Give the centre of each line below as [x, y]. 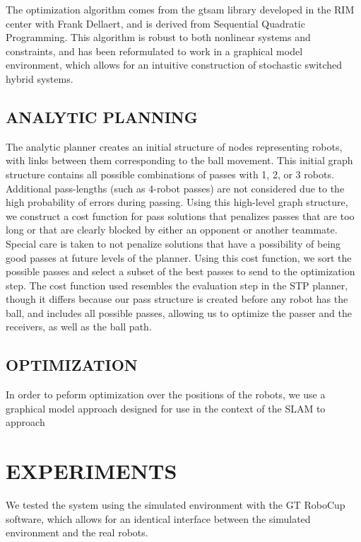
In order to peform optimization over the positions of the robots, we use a [166, 394]
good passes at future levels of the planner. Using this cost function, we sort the [179, 257]
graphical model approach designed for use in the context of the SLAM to [166, 408]
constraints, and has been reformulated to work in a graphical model [154, 51]
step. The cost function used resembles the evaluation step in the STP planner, [177, 285]
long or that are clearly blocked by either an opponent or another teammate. [172, 230]
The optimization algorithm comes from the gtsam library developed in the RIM [180, 9]
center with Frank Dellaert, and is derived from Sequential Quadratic [155, 23]
